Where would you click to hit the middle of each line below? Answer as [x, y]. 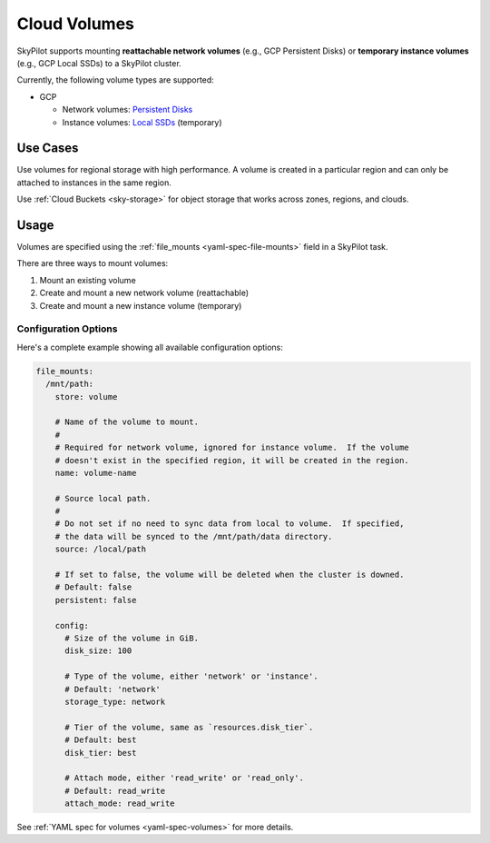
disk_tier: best [101, 753]
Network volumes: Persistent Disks [127, 110]
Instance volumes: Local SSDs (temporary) [142, 122]
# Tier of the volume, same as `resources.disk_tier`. [189, 727]
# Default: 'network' [113, 689]
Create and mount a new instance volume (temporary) [141, 305]
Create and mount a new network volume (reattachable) [144, 293]
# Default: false [93, 587]
